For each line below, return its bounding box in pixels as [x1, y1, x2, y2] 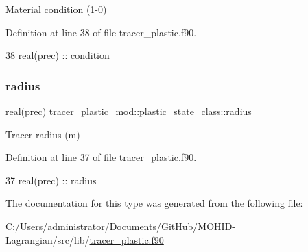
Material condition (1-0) [5, 2, 107, 16]
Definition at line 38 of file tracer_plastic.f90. [5, 25, 197, 39]
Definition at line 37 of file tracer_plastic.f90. [5, 150, 197, 164]
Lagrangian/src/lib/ [5, 232, 90, 247]
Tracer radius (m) [5, 127, 80, 141]
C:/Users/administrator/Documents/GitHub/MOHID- [5, 218, 235, 233]
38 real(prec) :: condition [5, 48, 110, 62]
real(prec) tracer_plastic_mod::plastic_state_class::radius [5, 104, 252, 118]
